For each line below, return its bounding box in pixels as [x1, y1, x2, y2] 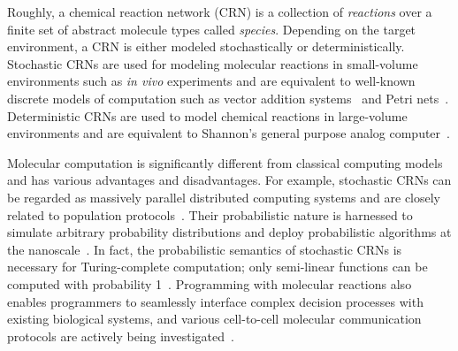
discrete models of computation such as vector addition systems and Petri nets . [7, 88, 449, 107]
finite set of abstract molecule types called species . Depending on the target [7, 19, 416, 38]
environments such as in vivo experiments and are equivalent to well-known [7, 72, 416, 90]
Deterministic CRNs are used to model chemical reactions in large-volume [7, 106, 408, 125]
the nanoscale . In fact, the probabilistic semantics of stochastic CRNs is [7, 240, 402, 258]
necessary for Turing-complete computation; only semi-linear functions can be [7, 257, 428, 276]
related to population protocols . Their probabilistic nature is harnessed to [7, 205, 413, 224]
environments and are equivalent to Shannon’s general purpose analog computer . [7, 124, 450, 142]
